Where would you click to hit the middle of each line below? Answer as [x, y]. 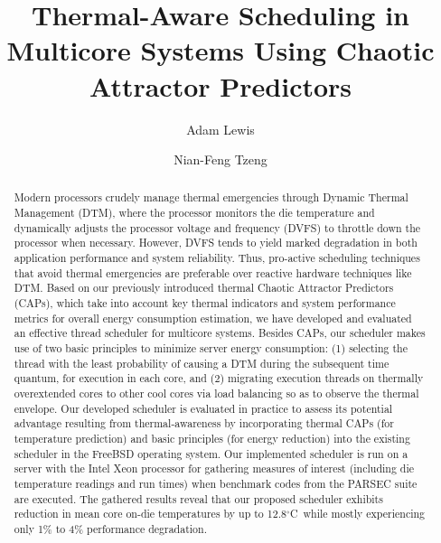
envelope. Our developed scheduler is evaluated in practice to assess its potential [203, 408]
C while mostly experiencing [358, 514]
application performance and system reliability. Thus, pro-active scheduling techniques [217, 258]
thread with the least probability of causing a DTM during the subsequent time [202, 363]
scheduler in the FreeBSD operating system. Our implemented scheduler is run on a [211, 453]
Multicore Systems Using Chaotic [220, 50]
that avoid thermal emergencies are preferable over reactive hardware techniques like [213, 272]
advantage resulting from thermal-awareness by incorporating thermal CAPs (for [204, 423]
